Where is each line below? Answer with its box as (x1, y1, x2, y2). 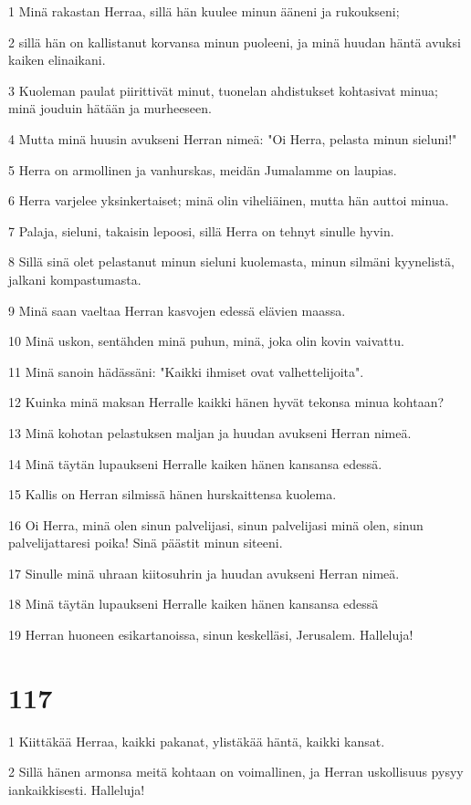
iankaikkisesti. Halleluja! (8, 779, 145, 799)
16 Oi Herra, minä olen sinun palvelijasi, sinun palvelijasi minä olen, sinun (8, 515, 424, 534)
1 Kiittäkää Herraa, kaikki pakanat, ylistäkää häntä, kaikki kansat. (8, 731, 385, 750)
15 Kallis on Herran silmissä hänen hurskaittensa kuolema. (8, 485, 337, 504)
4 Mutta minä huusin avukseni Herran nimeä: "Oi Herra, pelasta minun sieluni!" (8, 129, 457, 148)
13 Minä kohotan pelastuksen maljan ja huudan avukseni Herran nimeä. (8, 423, 412, 442)
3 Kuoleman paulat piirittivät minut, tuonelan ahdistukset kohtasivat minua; (8, 80, 438, 99)
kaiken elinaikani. (8, 50, 106, 69)
